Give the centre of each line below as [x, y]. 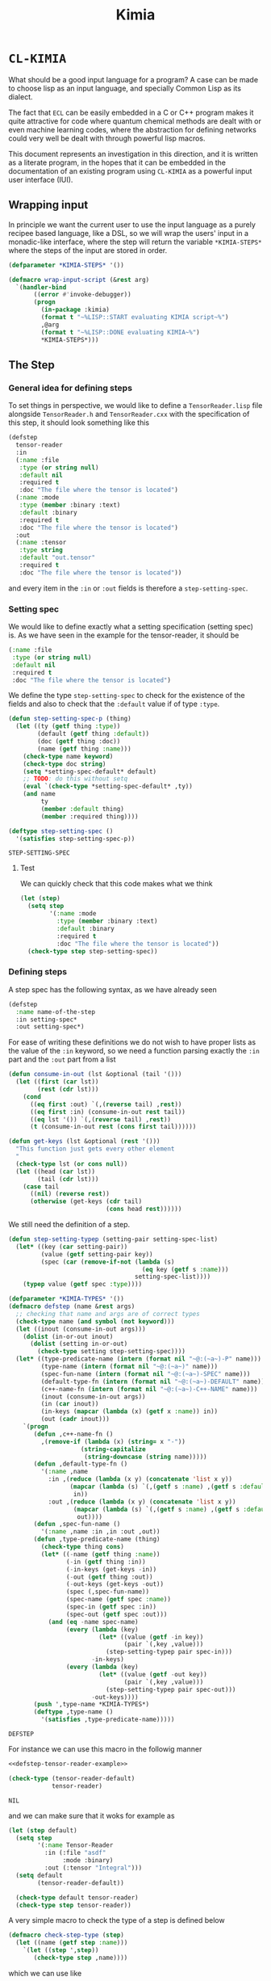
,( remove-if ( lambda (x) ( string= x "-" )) [113, 1441]
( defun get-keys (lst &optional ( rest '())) [84, 1142]
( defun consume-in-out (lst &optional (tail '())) [95, 1075]
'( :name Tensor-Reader [75, 1845]
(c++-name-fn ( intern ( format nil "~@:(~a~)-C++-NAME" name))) [149, 1389]
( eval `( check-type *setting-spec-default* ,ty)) [108, 787]
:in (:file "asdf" [75, 1853]
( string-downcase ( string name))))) [146, 1457]
